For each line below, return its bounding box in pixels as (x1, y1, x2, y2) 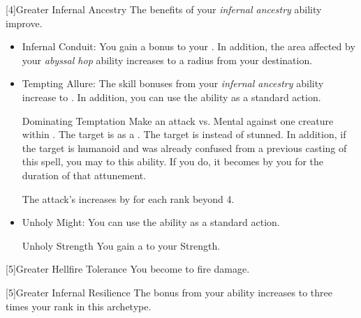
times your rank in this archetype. (6, 298, 152, 313)
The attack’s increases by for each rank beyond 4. (22, 191, 235, 206)
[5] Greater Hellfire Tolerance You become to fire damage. (6, 262, 250, 276)
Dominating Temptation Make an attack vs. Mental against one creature (22, 113, 334, 128)
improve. (6, 15, 43, 30)
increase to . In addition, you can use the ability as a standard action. (22, 89, 321, 104)
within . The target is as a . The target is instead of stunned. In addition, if (22, 127, 346, 142)
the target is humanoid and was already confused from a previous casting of (22, 140, 347, 155)
